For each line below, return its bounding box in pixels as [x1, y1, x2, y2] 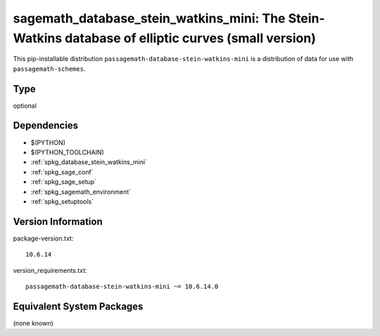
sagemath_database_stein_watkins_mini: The [13, 11, 286, 26]
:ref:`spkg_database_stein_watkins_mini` [30, 158, 148, 167]
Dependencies [13, 119, 79, 131]
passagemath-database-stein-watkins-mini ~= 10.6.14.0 [25, 282, 219, 290]
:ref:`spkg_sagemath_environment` [30, 187, 132, 196]
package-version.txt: [13, 234, 74, 243]
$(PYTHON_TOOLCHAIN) [30, 148, 105, 156]
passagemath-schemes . [13, 64, 86, 73]
